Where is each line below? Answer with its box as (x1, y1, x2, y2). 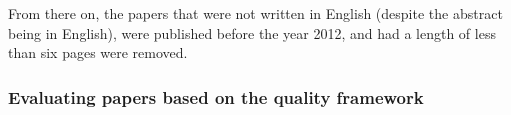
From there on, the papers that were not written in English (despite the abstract (8, 3, 503, 23)
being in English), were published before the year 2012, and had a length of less (8, 22, 496, 43)
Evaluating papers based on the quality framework (8, 84, 424, 109)
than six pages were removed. (8, 42, 188, 63)
